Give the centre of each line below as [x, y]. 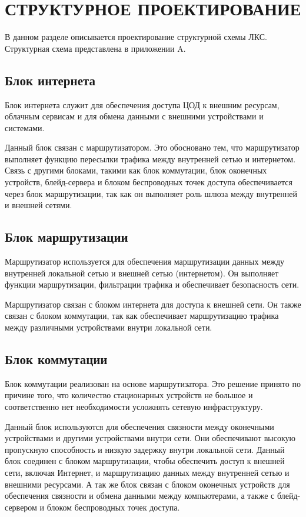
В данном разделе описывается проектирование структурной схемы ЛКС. [136, 37]
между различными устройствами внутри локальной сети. [109, 327]
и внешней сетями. [39, 205]
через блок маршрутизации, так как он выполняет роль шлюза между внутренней [151, 193]
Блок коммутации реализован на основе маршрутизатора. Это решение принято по [153, 383]
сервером [21, 507]
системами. [25, 127]
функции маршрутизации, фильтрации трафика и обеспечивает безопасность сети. [152, 284]
